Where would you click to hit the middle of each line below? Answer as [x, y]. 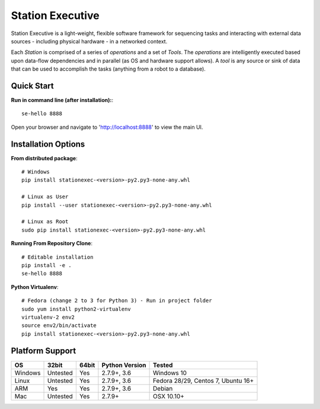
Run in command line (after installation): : [62, 100]
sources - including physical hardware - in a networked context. [89, 41]
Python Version [124, 365]
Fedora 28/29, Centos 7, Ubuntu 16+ [204, 381]
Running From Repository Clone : [52, 243]
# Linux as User [45, 197]
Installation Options [48, 144]
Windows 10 [170, 373]
